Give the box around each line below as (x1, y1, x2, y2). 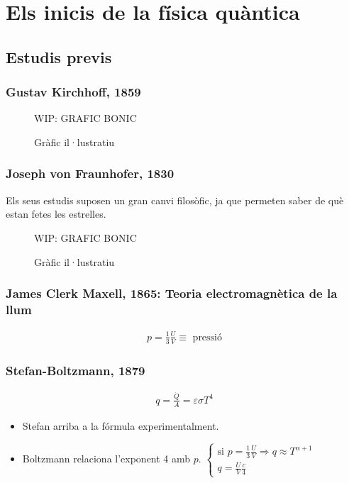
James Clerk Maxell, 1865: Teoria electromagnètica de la (6, 284, 338, 302)
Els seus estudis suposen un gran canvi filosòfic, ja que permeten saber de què (6, 192, 344, 207)
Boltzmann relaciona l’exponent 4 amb (22, 450, 191, 465)
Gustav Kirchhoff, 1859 (6, 83, 141, 101)
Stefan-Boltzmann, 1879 (6, 361, 145, 379)
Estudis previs (6, 45, 112, 67)
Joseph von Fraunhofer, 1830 (6, 165, 174, 182)
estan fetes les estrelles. (6, 206, 106, 221)
